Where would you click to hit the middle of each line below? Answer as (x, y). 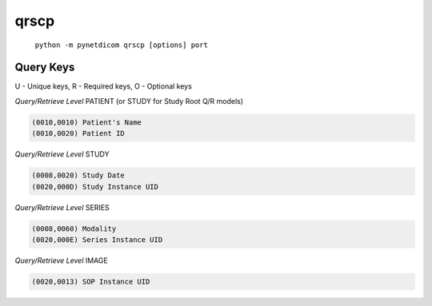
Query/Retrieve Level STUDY (62, 154)
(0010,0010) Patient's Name (86, 122)
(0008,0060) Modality (74, 229)
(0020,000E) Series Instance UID (97, 239)
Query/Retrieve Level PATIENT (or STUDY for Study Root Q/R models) (129, 101)
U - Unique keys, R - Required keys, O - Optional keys (103, 86)
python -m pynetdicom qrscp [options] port (121, 45)
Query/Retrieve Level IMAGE (61, 260)
